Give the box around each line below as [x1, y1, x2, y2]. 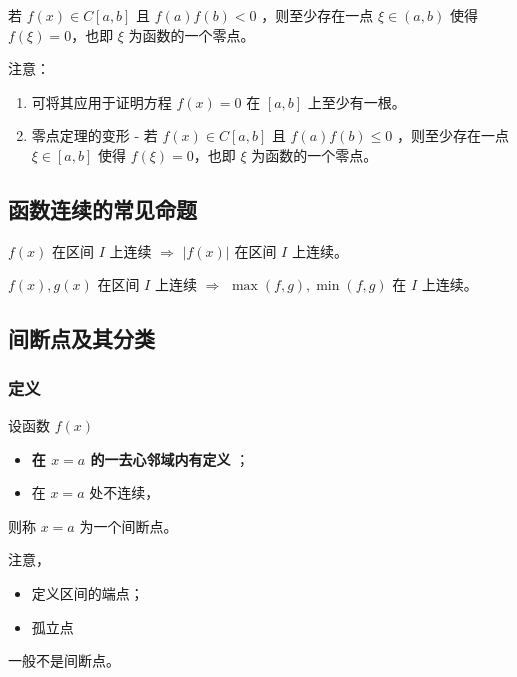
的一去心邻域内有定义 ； [90, 448, 250, 469]
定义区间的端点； [31, 582, 144, 603]
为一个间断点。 [79, 515, 178, 536]
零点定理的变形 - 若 [31, 125, 158, 146]
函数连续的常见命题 [8, 193, 197, 224]
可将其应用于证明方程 [31, 91, 172, 112]
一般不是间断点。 [8, 650, 120, 671]
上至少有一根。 [307, 91, 406, 112]
